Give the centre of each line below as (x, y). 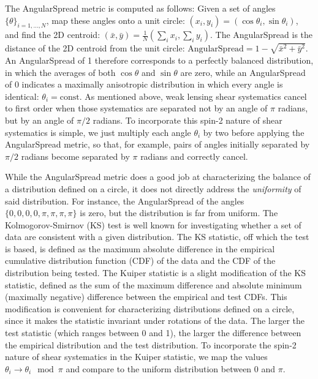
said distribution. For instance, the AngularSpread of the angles (125, 201)
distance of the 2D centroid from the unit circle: (95, 48)
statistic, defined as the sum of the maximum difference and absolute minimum (153, 284)
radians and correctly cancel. (194, 156)
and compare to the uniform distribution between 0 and (171, 368)
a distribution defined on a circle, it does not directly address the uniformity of (153, 188)
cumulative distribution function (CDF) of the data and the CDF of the (140, 261)
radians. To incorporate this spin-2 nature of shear (187, 120)
